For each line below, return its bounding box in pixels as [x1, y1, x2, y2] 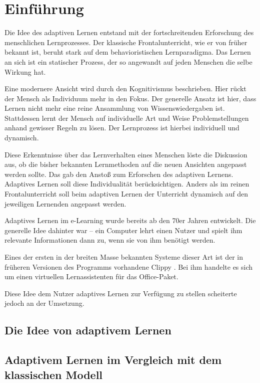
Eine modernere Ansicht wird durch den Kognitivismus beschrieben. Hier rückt [4, 83, 246, 94]
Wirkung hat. [4, 66, 46, 77]
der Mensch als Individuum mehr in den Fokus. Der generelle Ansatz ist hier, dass [4, 93, 256, 103]
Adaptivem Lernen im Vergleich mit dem [4, 352, 222, 367]
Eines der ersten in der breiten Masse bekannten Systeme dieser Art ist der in [4, 252, 243, 262]
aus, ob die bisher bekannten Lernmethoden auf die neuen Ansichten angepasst [4, 159, 247, 169]
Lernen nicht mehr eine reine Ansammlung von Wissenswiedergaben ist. [4, 103, 225, 113]
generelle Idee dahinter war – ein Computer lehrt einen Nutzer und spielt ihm [4, 225, 242, 235]
